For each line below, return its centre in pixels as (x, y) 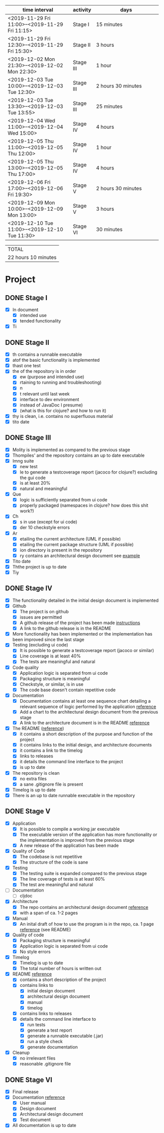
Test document (35, 1120)
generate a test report (49, 1030)
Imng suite (23, 461)
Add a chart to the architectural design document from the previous (89, 712)
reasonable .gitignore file (45, 1064)
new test (29, 466)
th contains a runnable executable (47, 354)
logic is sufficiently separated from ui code (64, 500)
